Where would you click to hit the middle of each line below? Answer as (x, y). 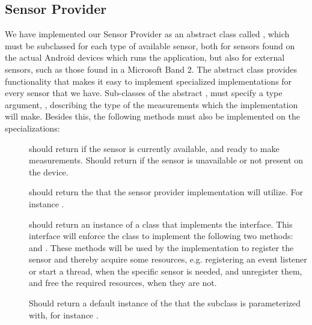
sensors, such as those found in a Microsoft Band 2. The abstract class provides (151, 69)
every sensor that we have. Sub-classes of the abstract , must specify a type (144, 93)
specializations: (32, 128)
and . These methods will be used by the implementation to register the (161, 247)
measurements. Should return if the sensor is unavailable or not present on (166, 160)
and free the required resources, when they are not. (123, 283)
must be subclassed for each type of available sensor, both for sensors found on (150, 45)
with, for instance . (64, 314)
